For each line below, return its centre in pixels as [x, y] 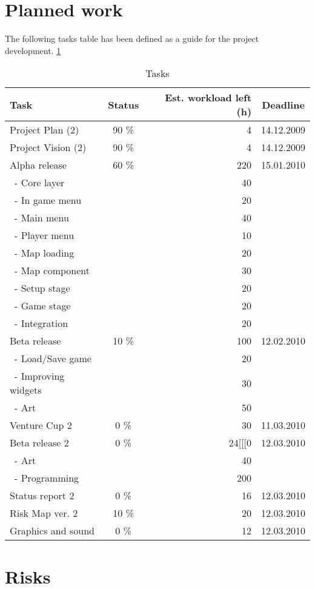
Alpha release [38, 165]
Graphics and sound [52, 531]
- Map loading [45, 253]
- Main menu [42, 218]
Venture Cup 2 [41, 425]
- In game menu [48, 200]
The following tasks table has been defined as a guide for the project [132, 39]
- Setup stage [42, 288]
